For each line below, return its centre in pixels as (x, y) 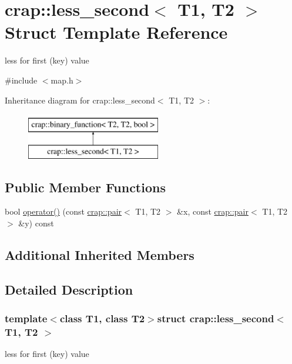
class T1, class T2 (102, 318)
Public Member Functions (85, 187)
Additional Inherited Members (100, 255)
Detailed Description (69, 289)
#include (21, 80)
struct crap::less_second (216, 318)
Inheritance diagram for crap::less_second (80, 100)
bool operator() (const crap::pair (63, 211)
